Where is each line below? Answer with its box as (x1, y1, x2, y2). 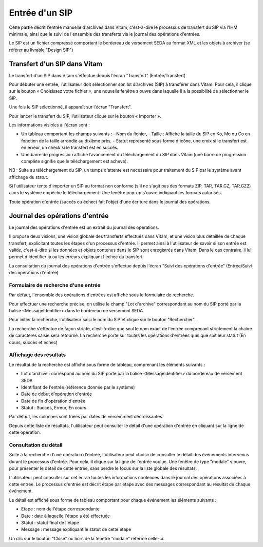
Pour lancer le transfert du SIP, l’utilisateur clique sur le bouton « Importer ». (9, 113, 162, 119)
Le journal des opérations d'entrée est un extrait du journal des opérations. (9, 224, 159, 230)
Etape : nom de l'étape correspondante (21, 506, 100, 512)
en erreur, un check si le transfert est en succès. (21, 144, 119, 151)
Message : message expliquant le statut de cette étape (21, 527, 131, 532)
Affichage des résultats (9, 351, 66, 358)
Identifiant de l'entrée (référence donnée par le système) (21, 384, 135, 390)
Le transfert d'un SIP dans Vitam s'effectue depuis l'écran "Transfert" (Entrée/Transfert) (9, 72, 186, 78)
